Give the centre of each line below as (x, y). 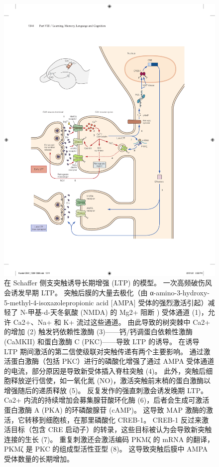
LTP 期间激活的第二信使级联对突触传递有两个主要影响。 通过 (104, 351)
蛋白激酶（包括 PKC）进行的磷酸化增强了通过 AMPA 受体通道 (112, 361)
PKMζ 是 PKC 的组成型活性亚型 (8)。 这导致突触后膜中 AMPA (106, 449)
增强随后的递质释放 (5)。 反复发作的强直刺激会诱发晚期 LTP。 (106, 390)
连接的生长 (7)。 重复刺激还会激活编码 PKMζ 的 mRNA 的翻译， (109, 439)
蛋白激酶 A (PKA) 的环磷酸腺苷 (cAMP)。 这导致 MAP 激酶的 (105, 410)
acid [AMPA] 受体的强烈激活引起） (152, 302)
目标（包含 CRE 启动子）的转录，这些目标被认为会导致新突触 (111, 429)
